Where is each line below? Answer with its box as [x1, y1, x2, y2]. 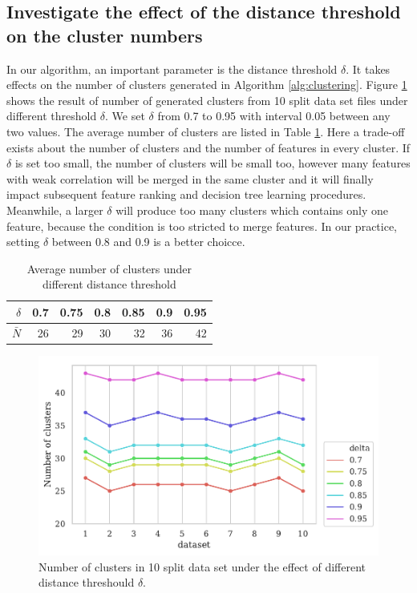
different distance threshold [43, 276, 176, 292]
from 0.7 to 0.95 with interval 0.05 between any [157, 107, 391, 124]
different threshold [6, 107, 97, 124]
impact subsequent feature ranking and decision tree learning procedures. [6, 186, 366, 203]
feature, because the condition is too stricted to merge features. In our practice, [6, 217, 398, 234]
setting [6, 233, 40, 250]
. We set [105, 107, 145, 124]
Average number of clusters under [26, 260, 192, 276]
